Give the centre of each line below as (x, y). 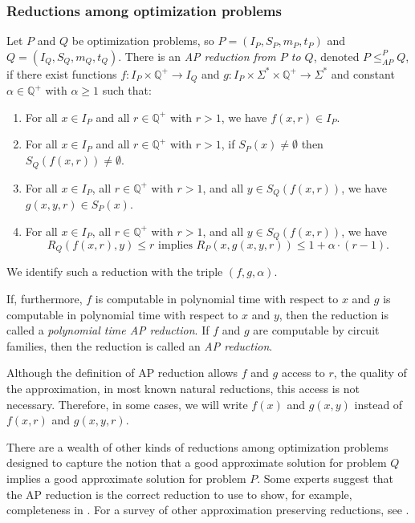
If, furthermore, (45, 299)
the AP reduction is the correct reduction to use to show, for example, (179, 494)
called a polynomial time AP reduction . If (108, 330)
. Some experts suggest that (325, 478)
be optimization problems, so (143, 41)
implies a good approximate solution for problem (126, 478)
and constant (363, 73)
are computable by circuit (316, 330)
